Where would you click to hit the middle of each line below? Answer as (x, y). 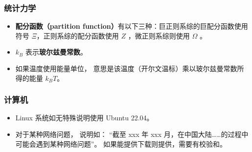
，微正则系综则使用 (159, 35)
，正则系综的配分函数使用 (78, 35)
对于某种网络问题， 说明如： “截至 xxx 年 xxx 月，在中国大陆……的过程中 (132, 134)
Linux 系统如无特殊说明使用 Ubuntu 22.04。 (84, 118)
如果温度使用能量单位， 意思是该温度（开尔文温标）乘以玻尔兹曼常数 (126, 68)
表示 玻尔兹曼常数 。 (56, 52)
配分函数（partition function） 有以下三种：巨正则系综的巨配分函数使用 (132, 26)
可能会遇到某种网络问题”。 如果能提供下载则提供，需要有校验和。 (121, 143)
